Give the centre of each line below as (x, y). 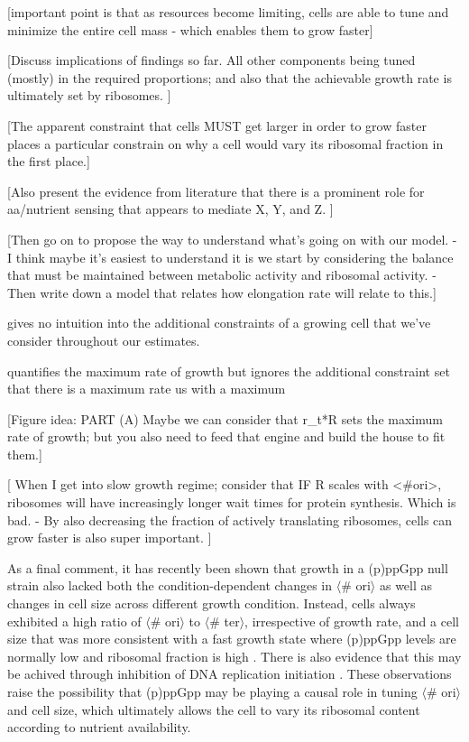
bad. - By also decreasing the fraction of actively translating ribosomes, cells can (230, 519)
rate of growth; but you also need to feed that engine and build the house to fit (226, 436)
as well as (406, 585)
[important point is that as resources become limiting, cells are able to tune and (228, 12)
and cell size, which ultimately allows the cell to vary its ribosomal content (214, 709)
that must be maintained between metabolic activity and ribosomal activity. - (222, 275)
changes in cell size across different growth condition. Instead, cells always (212, 603)
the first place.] (49, 161)
